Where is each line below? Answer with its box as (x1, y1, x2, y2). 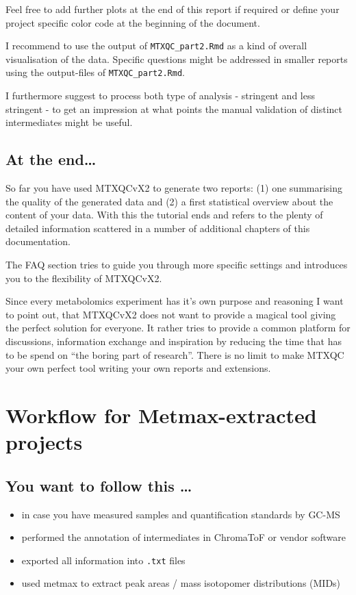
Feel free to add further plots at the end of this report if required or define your (5, 2, 340, 16)
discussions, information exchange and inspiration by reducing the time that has (5, 334, 342, 349)
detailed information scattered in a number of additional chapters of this (5, 220, 310, 235)
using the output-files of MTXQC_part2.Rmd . (5, 65, 185, 79)
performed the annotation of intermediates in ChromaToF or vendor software (21, 530, 346, 544)
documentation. (5, 234, 71, 249)
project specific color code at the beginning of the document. (5, 15, 260, 29)
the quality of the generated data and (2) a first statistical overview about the (5, 194, 333, 208)
